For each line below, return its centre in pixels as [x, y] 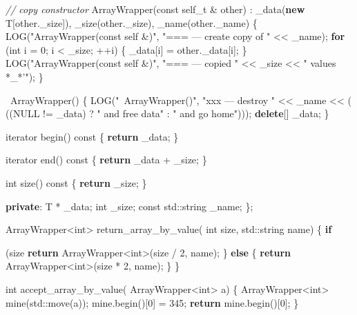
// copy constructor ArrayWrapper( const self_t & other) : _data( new [155, 9]
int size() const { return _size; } [76, 182]
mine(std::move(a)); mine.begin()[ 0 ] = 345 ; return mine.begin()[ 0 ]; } [152, 302]
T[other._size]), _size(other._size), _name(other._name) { [132, 22]
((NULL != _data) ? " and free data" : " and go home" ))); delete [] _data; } [167, 113]
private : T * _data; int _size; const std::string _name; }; [129, 206]
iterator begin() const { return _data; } [92, 136]
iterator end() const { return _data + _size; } [106, 160]
